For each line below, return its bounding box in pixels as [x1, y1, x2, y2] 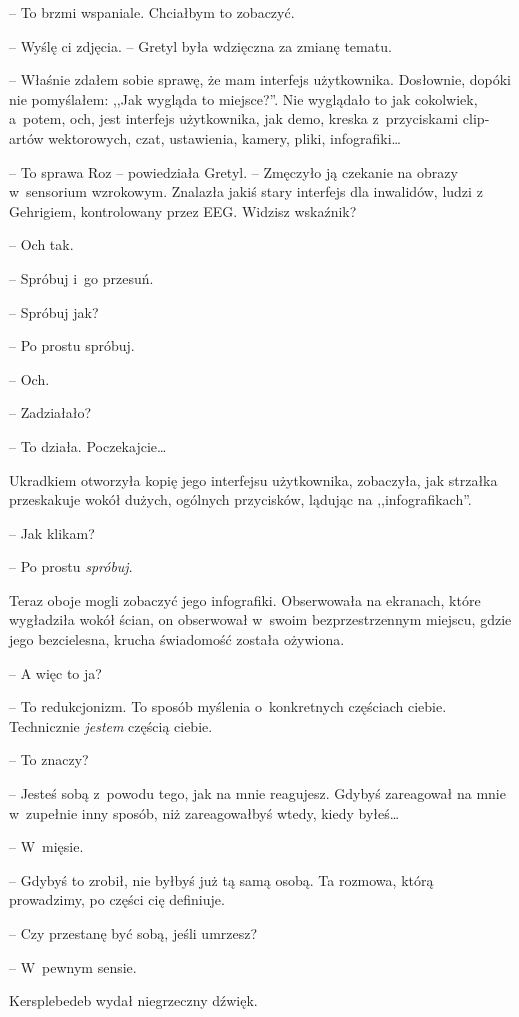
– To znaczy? [9, 749, 89, 770]
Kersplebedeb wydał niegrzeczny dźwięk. [9, 990, 258, 1011]
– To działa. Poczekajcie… [9, 435, 167, 456]
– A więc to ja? [9, 662, 102, 683]
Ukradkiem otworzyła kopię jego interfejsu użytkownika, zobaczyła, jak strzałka [9, 469, 498, 490]
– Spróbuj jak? [9, 301, 99, 322]
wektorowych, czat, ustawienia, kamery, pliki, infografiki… [48, 127, 401, 148]
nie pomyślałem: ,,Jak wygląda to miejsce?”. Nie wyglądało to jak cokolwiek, [9, 88, 478, 109]
